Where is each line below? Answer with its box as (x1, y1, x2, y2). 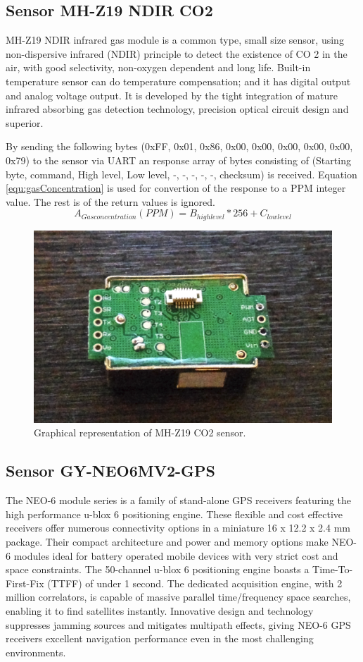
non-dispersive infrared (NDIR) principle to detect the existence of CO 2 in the (6, 46, 348, 61)
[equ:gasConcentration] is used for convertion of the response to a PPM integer (6, 180, 346, 195)
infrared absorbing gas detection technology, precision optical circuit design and (6, 102, 349, 116)
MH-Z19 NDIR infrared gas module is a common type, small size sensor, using (6, 32, 344, 47)
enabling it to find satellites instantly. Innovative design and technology (6, 603, 314, 618)
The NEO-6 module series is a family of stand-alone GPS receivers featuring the (6, 493, 352, 508)
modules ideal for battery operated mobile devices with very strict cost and (13, 548, 338, 563)
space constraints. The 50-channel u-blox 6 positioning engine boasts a (6, 562, 310, 577)
